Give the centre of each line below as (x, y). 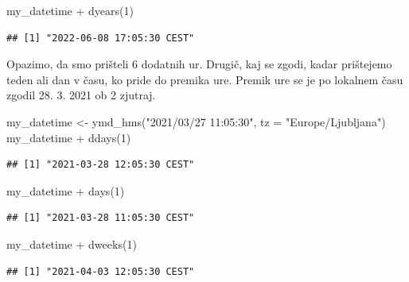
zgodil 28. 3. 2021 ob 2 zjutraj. (81, 95)
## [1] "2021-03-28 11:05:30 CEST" (101, 218)
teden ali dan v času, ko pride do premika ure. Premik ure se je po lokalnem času (205, 79)
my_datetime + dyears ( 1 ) (70, 10)
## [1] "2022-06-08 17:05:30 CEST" (101, 38)
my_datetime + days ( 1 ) (66, 190)
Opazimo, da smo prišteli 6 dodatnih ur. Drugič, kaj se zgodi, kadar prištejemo (199, 64)
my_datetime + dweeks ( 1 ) (72, 243)
